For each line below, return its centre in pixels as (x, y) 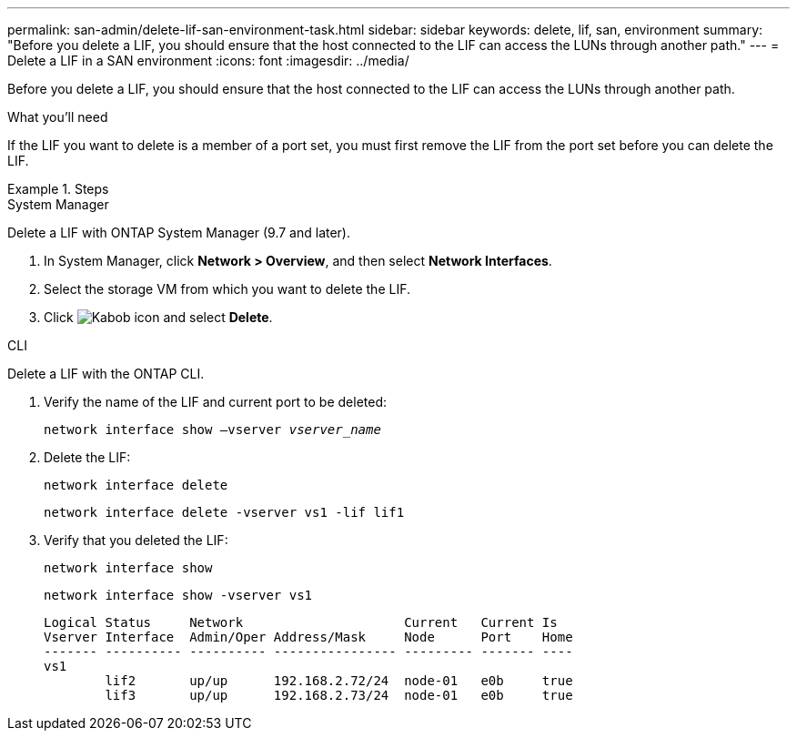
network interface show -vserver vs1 (178, 595)
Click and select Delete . (158, 317)
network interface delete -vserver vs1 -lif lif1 (224, 512)
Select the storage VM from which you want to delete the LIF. (227, 289)
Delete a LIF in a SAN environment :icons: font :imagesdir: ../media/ (208, 61)
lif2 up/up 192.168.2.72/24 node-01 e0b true (339, 681)
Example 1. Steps (58, 189)
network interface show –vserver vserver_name (212, 430)
